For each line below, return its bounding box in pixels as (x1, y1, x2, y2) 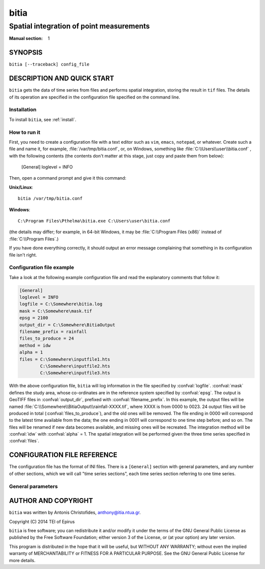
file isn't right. (9, 252, 37, 258)
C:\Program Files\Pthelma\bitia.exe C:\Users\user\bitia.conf (18, 218, 171, 223)
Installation (9, 106, 37, 113)
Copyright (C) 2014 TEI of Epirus (9, 518, 75, 524)
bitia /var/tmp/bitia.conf (18, 196, 83, 201)
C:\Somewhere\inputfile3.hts (40, 370, 110, 376)
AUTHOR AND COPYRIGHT (9, 497, 93, 505)
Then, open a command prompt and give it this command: (9, 175, 127, 181)
